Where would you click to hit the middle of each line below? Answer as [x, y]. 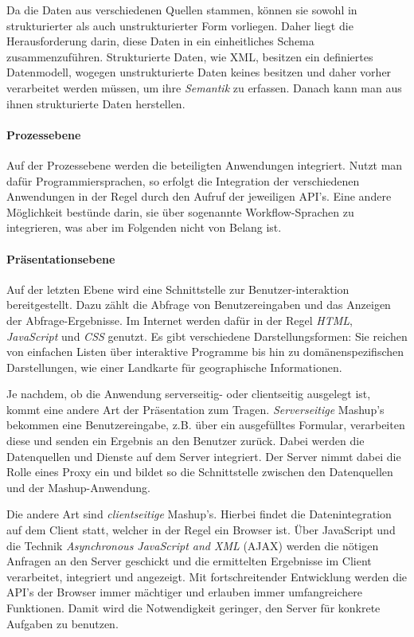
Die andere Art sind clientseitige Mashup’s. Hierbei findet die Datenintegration [199, 514]
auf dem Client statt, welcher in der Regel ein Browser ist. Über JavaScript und [201, 530]
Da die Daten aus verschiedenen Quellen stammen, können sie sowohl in [182, 10]
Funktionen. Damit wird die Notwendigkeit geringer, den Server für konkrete [193, 608]
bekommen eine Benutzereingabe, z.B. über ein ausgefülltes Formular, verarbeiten [206, 425]
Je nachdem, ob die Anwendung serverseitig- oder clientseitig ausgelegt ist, [189, 394]
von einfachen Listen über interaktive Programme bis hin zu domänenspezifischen [205, 352]
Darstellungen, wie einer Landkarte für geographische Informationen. [174, 367]
